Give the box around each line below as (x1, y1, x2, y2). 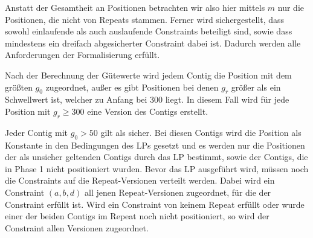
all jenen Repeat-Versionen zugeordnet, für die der (85, 185, 271, 198)
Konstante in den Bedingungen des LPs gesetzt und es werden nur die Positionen (5, 138, 305, 151)
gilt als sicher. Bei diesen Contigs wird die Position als (100, 126, 302, 138)
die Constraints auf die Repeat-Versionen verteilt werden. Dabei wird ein (5, 174, 275, 187)
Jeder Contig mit (5, 126, 68, 138)
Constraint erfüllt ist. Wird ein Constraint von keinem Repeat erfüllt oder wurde (5, 198, 305, 210)
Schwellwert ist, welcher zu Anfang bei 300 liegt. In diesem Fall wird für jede (5, 93, 289, 106)
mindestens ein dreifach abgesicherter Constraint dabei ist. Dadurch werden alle (5, 36, 301, 49)
